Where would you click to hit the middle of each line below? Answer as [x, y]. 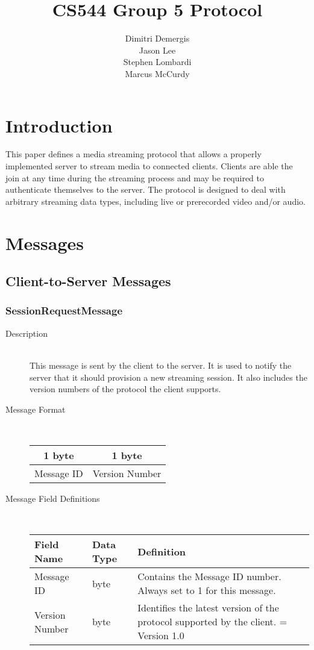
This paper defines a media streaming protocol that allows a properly [133, 154]
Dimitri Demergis [157, 38]
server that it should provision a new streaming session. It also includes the [168, 377]
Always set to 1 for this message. [207, 590]
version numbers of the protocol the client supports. [125, 389]
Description [27, 333]
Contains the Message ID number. [209, 577]
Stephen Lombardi [157, 62]
